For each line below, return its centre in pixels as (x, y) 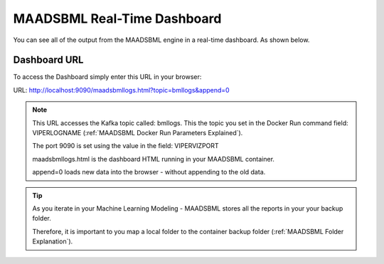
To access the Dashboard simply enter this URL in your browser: (107, 77)
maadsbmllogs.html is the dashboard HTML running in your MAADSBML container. (154, 159)
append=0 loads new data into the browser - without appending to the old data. (149, 172)
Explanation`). (53, 241)
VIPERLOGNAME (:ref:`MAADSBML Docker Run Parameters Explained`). (138, 133)
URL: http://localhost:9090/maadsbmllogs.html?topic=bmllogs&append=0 (122, 90)
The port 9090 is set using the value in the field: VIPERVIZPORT (126, 146)
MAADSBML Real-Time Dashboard (117, 19)
